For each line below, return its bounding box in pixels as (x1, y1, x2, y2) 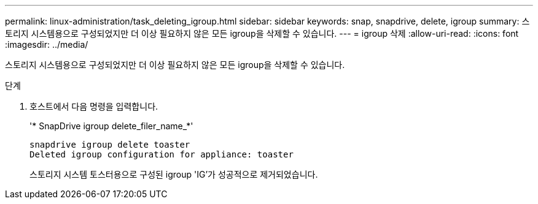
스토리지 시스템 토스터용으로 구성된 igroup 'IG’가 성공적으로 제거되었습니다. (29, 169, 318, 179)
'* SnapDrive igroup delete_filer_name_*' (29, 121, 193, 131)
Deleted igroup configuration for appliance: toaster (29, 149, 294, 159)
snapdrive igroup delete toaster (29, 140, 190, 149)
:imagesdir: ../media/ (5, 39, 88, 50)
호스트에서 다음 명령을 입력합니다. (29, 101, 158, 111)
